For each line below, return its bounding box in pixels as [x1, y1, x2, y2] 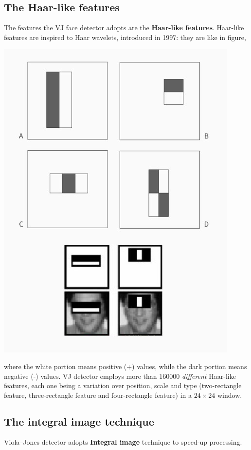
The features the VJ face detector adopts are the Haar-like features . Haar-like [4, 22, 244, 33]
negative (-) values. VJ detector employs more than [4, 371, 157, 381]
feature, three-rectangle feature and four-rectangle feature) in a [4, 390, 192, 400]
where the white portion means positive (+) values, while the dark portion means [4, 361, 247, 371]
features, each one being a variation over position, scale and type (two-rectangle [4, 380, 242, 391]
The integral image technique [4, 413, 154, 429]
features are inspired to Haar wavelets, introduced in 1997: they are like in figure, [4, 32, 246, 42]
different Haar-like [181, 371, 236, 381]
